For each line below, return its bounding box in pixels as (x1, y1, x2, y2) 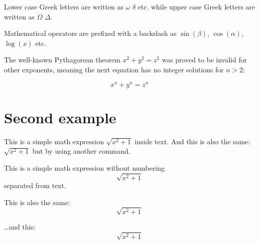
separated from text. (4, 180, 66, 191)
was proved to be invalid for (162, 54, 247, 65)
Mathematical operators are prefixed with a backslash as (4, 28, 177, 38)
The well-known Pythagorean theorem (4, 54, 121, 65)
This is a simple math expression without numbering (4, 162, 165, 173)
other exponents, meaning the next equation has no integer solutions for (4, 64, 224, 74)
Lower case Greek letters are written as (4, 1, 124, 11)
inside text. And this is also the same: (134, 136, 250, 146)
